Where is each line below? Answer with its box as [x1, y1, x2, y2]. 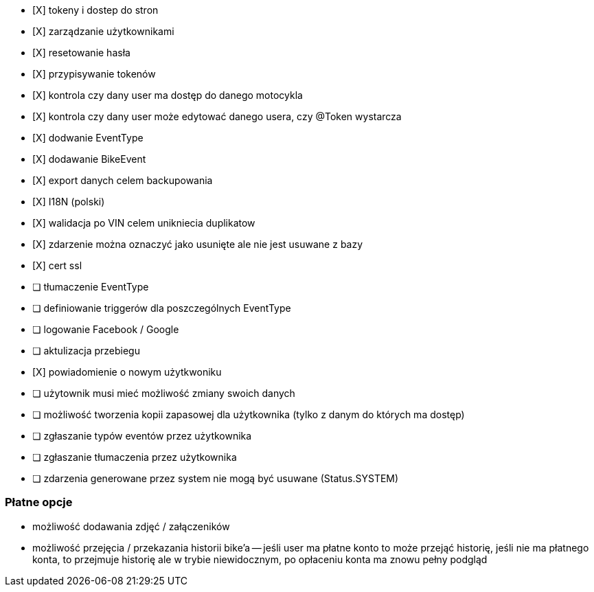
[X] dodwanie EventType [32, 132, 144, 144]
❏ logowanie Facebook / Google [32, 323, 179, 335]
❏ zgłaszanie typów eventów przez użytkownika [32, 430, 252, 442]
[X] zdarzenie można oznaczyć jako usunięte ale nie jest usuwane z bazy [32, 238, 363, 250]
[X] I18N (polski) [32, 196, 105, 207]
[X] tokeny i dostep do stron [32, 4, 159, 16]
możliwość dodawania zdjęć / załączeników [32, 520, 230, 532]
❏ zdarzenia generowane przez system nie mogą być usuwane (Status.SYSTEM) [32, 473, 399, 484]
